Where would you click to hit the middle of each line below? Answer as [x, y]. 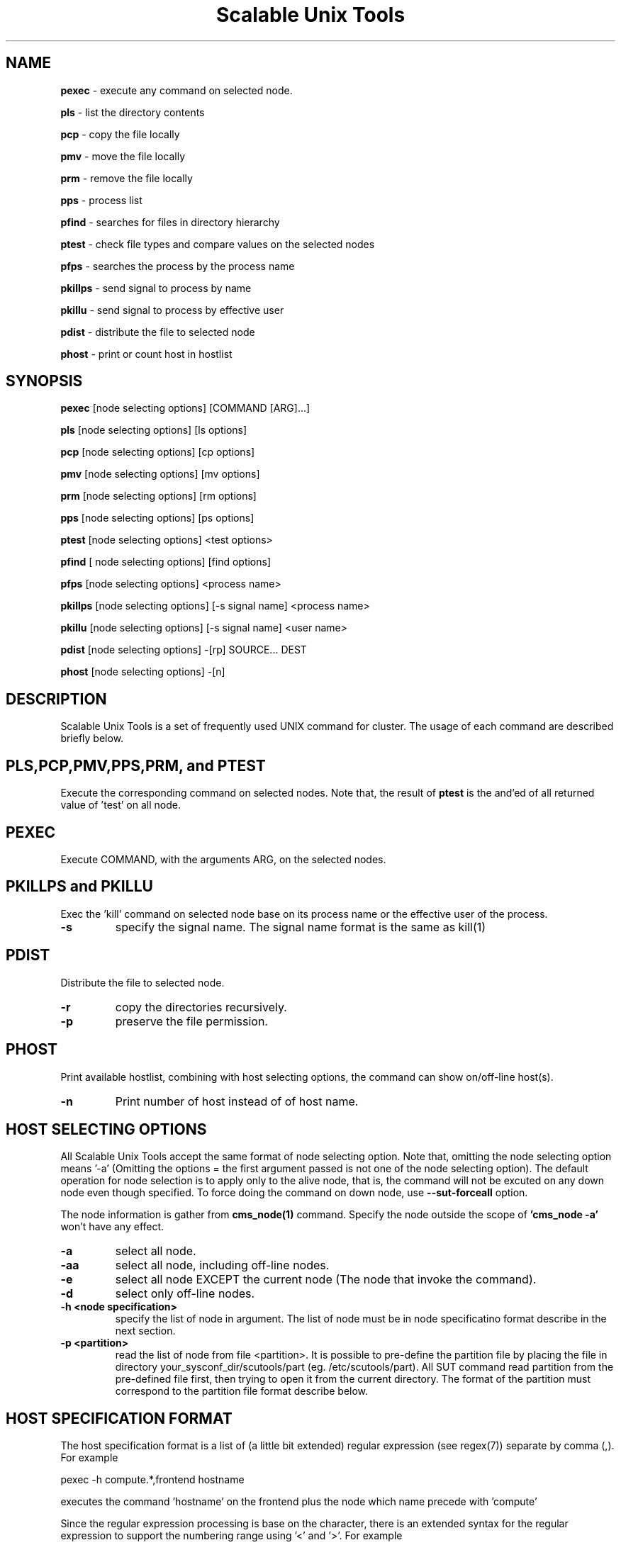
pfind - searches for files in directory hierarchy [170, 222]
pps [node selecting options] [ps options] [157, 518]
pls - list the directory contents [133, 112]
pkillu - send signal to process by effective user [172, 310]
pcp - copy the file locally [120, 134]
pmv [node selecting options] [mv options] [160, 474]
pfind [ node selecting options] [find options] [166, 562]
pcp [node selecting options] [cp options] [158, 452]
